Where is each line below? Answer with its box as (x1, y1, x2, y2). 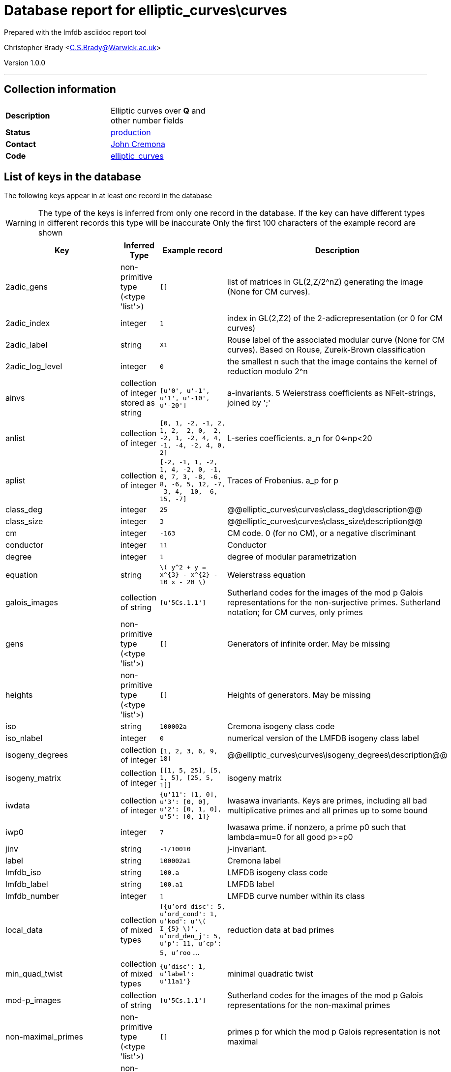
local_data (5, 925, 43, 935)
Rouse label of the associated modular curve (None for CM (227, 335, 445, 345)
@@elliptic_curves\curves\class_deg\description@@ (227, 505, 422, 515)
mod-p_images (5, 995, 61, 1006)
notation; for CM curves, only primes (227, 607, 363, 618)
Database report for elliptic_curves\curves (4, 2, 287, 19)
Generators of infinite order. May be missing (227, 639, 390, 649)
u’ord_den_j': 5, (159, 932, 222, 940)
